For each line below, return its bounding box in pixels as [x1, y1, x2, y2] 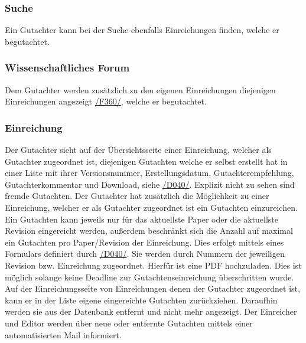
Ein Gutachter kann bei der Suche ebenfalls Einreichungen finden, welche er [5, 24, 279, 36]
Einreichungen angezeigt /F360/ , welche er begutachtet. [5, 95, 207, 107]
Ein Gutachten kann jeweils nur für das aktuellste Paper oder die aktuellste [5, 213, 278, 225]
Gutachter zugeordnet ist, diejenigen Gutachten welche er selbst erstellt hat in [5, 155, 288, 167]
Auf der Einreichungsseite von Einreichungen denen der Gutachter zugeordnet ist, [5, 282, 300, 295]
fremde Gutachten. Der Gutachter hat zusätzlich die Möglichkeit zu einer [5, 190, 269, 202]
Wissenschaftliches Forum [5, 60, 130, 75]
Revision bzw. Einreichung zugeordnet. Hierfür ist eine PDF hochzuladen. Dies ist [5, 259, 302, 271]
